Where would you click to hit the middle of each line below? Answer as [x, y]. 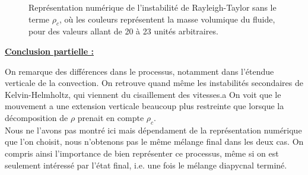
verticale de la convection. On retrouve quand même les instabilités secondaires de [154, 83]
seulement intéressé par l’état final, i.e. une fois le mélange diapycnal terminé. [146, 165]
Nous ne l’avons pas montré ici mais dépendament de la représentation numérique [153, 130]
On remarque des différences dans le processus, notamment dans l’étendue [139, 71]
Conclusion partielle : [50, 51]
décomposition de [36, 117]
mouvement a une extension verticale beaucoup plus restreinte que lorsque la [145, 106]
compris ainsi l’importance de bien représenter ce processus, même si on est [142, 153]
